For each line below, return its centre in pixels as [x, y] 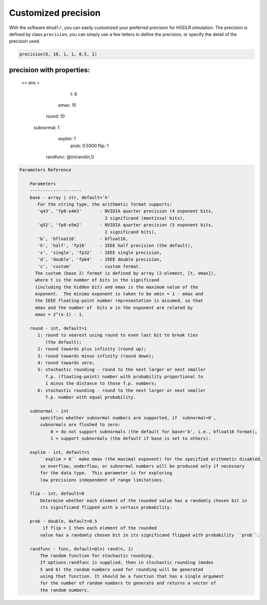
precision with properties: [50, 70]
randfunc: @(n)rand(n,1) [70, 157]
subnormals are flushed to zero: [80, 425]
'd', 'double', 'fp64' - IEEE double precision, [100, 259]
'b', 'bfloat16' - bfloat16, [83, 239]
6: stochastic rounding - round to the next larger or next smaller [122, 390]
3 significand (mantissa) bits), [145, 218]
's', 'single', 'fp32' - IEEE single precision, [100, 253]
